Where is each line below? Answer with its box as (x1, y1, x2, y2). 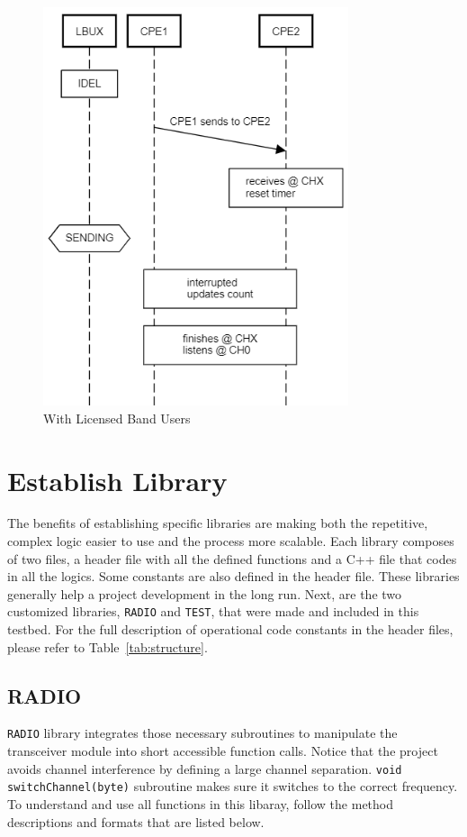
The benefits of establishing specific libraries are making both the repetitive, (7, 514, 428, 532)
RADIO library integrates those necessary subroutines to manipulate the (7, 723, 398, 742)
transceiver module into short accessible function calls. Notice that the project (7, 741, 438, 760)
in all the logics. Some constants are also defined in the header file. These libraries (7, 567, 460, 586)
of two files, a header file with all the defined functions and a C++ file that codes (7, 549, 457, 568)
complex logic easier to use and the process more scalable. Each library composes (7, 532, 454, 550)
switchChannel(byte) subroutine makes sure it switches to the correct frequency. (7, 777, 458, 796)
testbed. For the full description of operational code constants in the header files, (7, 620, 454, 639)
